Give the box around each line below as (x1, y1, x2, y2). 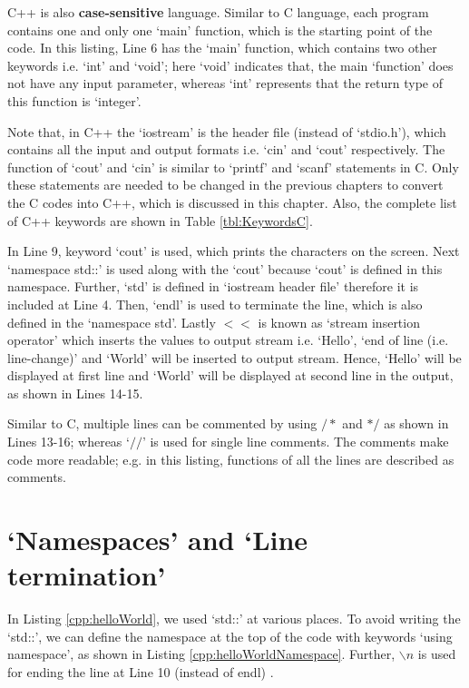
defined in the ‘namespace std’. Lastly (7, 312, 216, 331)
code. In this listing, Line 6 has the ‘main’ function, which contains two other (7, 38, 437, 57)
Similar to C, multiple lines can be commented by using (7, 414, 318, 433)
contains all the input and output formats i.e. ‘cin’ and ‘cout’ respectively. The (7, 140, 445, 159)
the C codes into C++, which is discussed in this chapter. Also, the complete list (7, 192, 457, 211)
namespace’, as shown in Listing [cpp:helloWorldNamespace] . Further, (7, 644, 396, 663)
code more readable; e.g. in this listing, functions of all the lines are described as (7, 449, 454, 468)
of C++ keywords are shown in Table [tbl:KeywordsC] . (7, 211, 313, 230)
